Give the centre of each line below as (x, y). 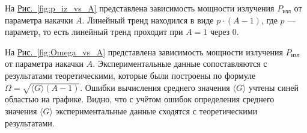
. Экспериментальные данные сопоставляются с (180, 63)
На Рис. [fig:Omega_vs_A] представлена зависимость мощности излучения (144, 51)
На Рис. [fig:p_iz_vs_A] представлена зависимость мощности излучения (140, 8)
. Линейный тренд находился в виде (148, 20)
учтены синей (274, 87)
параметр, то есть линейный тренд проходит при (94, 32)
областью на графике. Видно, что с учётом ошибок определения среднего (140, 99)
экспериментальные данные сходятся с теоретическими (157, 110)
